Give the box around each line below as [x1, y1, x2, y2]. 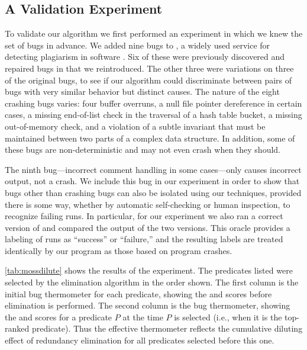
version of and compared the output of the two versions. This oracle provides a [5, 221, 290, 233]
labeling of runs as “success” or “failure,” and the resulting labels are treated [5, 233, 283, 245]
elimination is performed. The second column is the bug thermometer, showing [5, 299, 290, 312]
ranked [5, 322, 30, 335]
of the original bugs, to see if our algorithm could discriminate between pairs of [5, 73, 292, 86]
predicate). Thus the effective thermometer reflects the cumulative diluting [31, 322, 303, 335]
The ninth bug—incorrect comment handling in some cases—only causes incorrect [5, 163, 302, 175]
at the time [122, 310, 163, 323]
